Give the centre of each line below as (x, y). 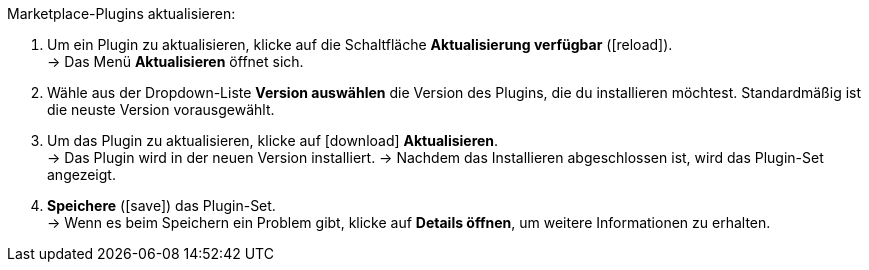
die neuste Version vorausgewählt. (161, 109)
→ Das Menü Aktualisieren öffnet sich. (175, 61)
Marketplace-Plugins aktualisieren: (121, 13)
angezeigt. (81, 174)
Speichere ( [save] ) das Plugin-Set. (161, 205)
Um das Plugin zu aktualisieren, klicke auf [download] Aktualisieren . (273, 140)
